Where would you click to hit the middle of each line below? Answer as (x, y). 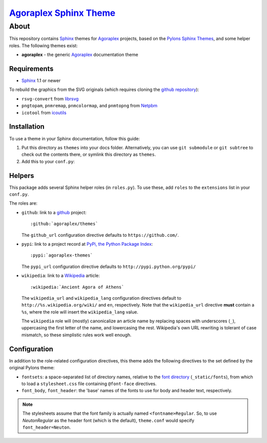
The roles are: (23, 203)
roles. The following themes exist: (44, 45)
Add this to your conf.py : (48, 161)
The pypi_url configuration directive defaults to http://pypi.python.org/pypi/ (109, 266)
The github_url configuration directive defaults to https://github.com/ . (100, 235)
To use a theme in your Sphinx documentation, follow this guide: (75, 138)
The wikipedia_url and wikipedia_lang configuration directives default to (101, 298)
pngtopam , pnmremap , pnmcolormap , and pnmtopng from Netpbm (89, 106)
